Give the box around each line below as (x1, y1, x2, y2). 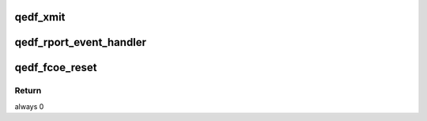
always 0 (14, 101, 44, 111)
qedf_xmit (14, 10, 66, 24)
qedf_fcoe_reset (14, 61, 97, 74)
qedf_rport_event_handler (14, 36, 146, 49)
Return (14, 85, 42, 96)
